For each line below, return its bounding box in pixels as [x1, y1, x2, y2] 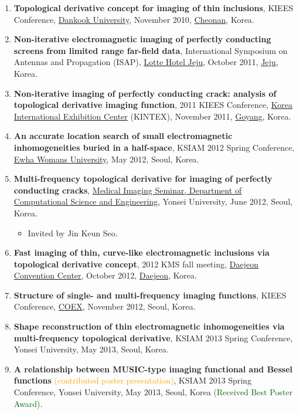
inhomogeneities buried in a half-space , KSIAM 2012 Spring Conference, [13, 141, 295, 153]
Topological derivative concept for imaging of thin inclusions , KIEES [13, 2, 293, 13]
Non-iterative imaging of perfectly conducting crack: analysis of [13, 87, 277, 99]
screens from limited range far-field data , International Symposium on [13, 44, 288, 56]
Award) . [13, 397, 43, 409]
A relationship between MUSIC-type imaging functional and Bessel [13, 362, 293, 375]
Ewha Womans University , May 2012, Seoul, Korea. [13, 152, 199, 165]
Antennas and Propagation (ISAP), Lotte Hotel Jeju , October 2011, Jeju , [13, 56, 278, 68]
